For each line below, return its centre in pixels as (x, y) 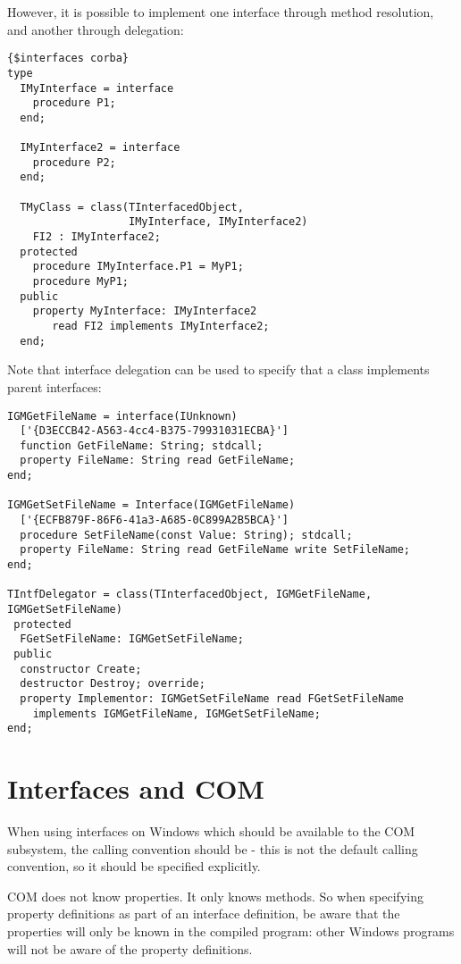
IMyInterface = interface (97, 88)
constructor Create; (81, 669)
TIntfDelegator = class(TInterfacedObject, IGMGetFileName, (190, 595)
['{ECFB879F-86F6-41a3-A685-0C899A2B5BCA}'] (154, 520)
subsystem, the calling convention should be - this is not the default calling (213, 848)
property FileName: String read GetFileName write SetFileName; (215, 550)
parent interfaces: (54, 386)
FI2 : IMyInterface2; (96, 237)
